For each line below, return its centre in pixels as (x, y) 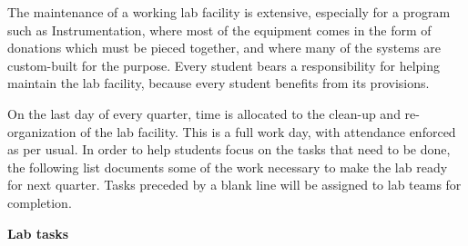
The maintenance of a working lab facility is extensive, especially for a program (229, 12)
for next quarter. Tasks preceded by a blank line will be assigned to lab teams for (234, 185)
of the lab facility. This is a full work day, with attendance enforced (268, 131)
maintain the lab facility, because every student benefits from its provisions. (219, 83)
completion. (40, 202)
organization (42, 131)
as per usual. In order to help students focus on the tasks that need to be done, (229, 149)
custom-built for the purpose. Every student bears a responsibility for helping (224, 65)
